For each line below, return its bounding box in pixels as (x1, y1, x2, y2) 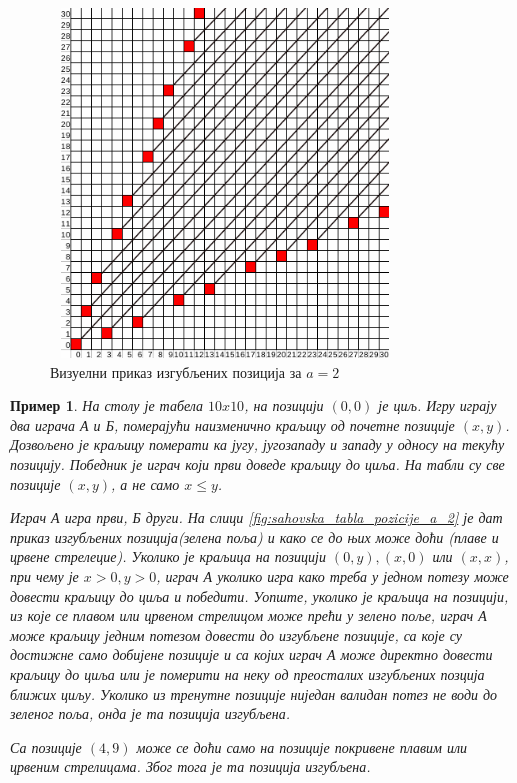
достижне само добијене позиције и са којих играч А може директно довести (10, 644, 493, 665)
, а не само (111, 473, 180, 494)
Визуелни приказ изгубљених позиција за (50, 361, 302, 382)
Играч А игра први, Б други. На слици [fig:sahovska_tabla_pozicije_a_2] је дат (10, 507, 503, 528)
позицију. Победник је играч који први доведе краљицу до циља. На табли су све (10, 453, 505, 474)
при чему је (10, 565, 79, 586)
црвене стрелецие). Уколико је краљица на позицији (10, 546, 326, 567)
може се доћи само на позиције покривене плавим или (136, 736, 468, 757)
